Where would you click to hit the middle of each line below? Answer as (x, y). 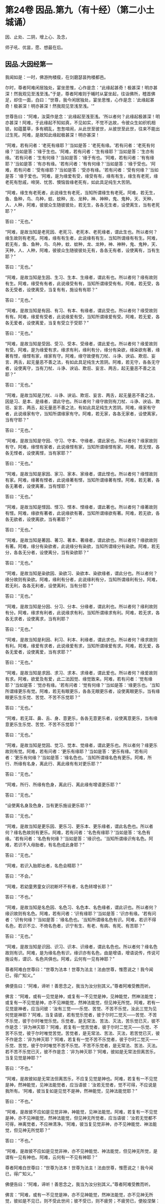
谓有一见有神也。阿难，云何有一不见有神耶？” (51, 1157)
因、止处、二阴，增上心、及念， (37, 37)
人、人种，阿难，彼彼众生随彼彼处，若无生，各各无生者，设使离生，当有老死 (82, 205)
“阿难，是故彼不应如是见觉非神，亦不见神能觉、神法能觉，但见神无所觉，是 (82, 1151)
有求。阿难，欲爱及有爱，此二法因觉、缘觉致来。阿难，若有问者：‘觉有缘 (79, 679)
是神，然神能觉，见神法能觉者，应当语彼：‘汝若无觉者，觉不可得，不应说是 (81, 1085)
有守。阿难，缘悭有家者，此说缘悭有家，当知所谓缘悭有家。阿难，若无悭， (80, 447)
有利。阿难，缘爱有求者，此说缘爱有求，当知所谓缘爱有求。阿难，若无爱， (80, 645)
